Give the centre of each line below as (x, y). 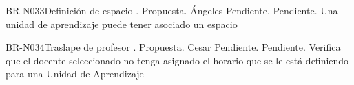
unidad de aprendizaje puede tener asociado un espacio (122, 24)
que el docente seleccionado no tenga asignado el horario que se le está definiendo (177, 60)
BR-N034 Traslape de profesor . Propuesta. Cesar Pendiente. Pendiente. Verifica (173, 47)
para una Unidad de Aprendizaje (75, 74)
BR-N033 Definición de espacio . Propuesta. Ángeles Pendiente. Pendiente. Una (172, 10)
